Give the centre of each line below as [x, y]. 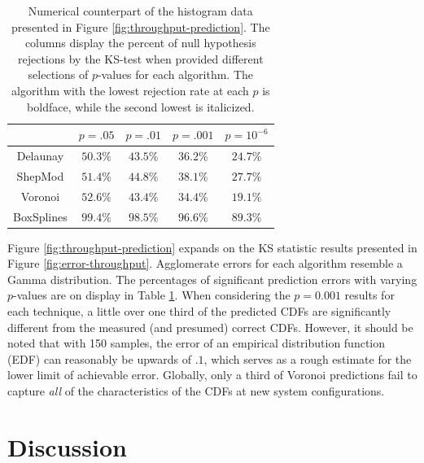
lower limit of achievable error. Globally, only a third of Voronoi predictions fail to [212, 375]
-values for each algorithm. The [175, 74]
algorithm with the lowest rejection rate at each [130, 90]
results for [369, 295]
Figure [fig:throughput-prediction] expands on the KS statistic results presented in [212, 247]
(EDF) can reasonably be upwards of [100, 358]
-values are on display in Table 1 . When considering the [152, 295]
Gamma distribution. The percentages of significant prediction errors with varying [212, 279]
